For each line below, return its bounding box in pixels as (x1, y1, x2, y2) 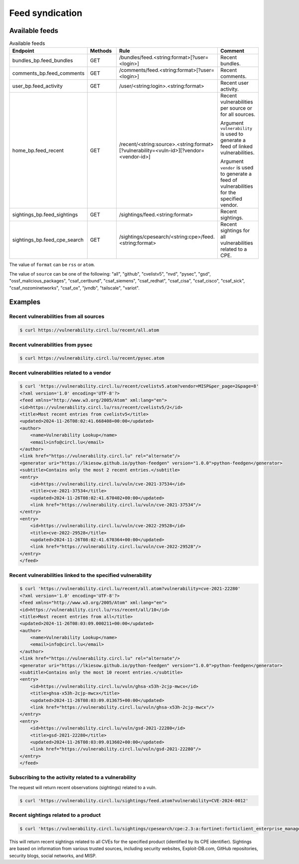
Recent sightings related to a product (9, 812, 101, 819)
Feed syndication (9, 7, 82, 18)
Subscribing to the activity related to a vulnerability (9, 774, 137, 781)
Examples (9, 298, 41, 306)
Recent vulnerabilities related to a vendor (9, 369, 112, 376)
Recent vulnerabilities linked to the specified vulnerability (9, 572, 152, 578)
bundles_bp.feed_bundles (12, 57, 73, 64)
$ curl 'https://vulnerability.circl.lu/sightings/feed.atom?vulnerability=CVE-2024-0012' (19, 798, 249, 803)
